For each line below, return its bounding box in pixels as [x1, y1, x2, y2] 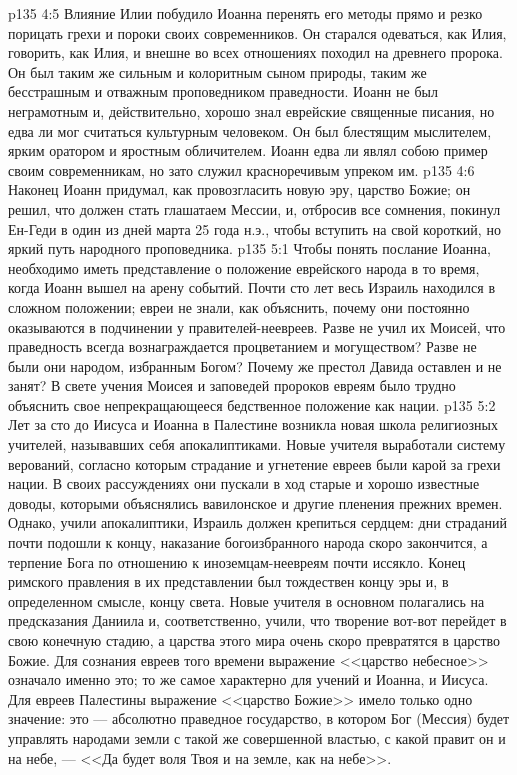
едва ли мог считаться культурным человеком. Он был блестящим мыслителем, [8, 120, 492, 141]
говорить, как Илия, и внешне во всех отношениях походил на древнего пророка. [8, 42, 503, 63]
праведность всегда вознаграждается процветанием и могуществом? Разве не [8, 336, 477, 357]
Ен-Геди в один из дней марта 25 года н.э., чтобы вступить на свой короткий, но [8, 218, 501, 239]
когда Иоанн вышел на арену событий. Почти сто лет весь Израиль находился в [8, 277, 495, 298]
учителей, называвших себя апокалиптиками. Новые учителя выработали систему [8, 434, 506, 455]
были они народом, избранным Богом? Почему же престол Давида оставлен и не [8, 355, 502, 376]
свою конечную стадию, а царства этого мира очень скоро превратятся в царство [8, 630, 501, 650]
